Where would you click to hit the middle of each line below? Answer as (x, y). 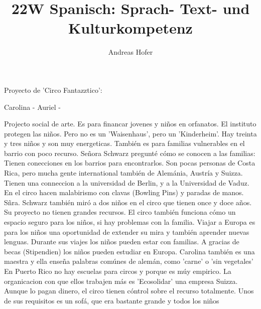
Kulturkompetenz (130, 28)
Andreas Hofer (130, 52)
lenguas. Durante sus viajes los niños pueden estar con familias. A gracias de (122, 242)
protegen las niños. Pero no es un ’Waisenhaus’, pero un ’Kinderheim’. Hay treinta (130, 133)
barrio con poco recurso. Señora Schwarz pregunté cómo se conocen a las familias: (130, 153)
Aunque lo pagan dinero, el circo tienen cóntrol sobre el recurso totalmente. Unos (129, 291)
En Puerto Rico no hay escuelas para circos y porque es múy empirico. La (118, 271)
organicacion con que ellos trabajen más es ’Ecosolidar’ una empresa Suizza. (121, 281)
